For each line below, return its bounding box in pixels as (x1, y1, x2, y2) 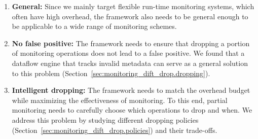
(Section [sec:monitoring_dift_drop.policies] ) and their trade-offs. (12, 124, 217, 135)
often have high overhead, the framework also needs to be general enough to (12, 11, 248, 21)
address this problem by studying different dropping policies (12, 114, 199, 125)
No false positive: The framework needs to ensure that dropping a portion (12, 38, 250, 48)
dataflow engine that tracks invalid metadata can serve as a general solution (12, 57, 248, 68)
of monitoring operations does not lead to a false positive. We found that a (12, 48, 245, 58)
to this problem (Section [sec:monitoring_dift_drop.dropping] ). (12, 67, 210, 78)
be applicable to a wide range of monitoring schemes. (12, 21, 177, 31)
